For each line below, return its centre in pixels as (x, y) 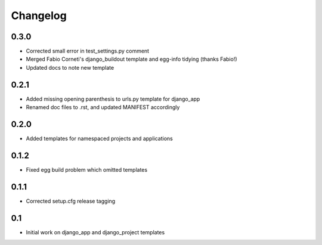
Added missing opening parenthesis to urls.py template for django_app (113, 99)
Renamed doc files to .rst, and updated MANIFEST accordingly (103, 107)
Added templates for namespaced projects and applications (99, 139)
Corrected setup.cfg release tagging (71, 201)
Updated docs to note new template (70, 67)
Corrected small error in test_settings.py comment (87, 51)
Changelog (39, 15)
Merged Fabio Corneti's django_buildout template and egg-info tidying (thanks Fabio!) (132, 59)
